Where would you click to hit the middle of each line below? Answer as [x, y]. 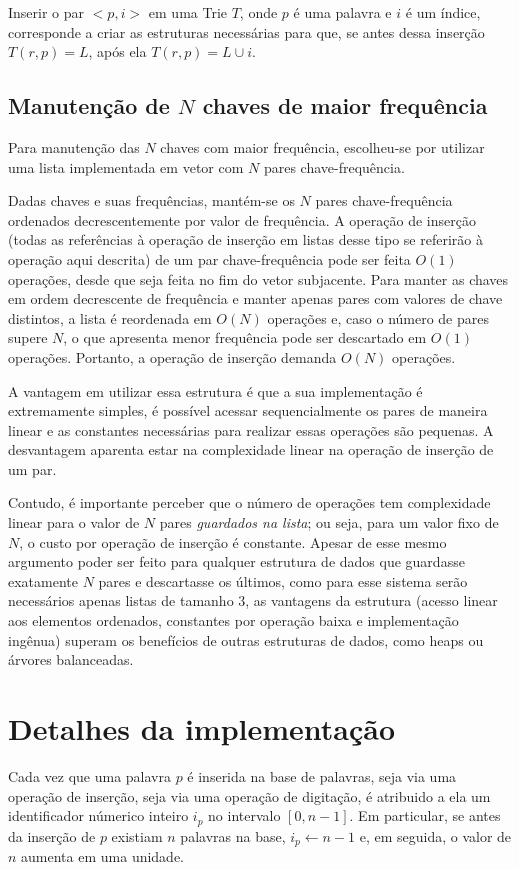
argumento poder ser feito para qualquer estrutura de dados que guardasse [236, 561]
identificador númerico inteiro [98, 815]
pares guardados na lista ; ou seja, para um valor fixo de [329, 522]
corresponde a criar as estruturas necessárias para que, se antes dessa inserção [246, 31]
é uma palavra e [342, 12]
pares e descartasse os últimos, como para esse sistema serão [283, 580]
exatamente [43, 580]
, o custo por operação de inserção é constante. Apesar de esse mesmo [233, 541]
